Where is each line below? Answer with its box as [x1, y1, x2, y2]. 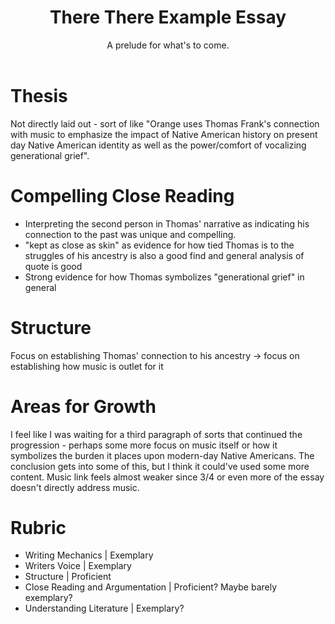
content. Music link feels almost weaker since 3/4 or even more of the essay [10, 471, 325, 483]
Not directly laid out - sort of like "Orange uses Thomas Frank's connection [10, 117, 320, 130]
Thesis [10, 84, 68, 107]
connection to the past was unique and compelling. [24, 228, 237, 240]
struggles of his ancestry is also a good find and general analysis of [24, 249, 305, 261]
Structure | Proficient [24, 571, 112, 583]
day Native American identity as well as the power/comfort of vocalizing [10, 139, 307, 151]
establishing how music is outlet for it [10, 360, 164, 372]
